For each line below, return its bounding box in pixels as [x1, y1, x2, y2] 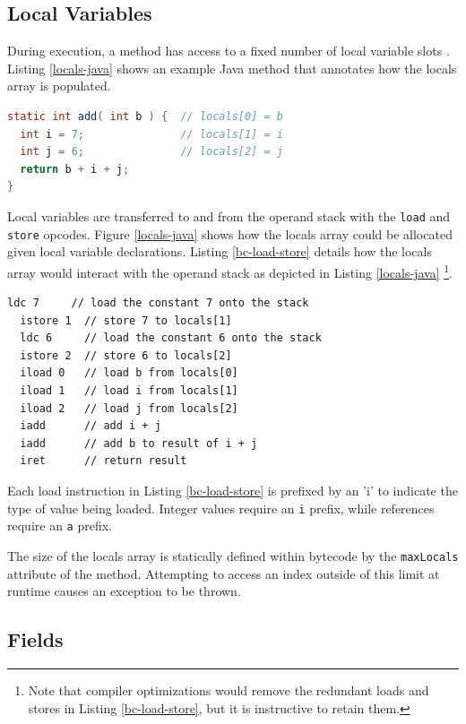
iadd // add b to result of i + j [20, 436, 258, 450]
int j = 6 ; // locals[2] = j [20, 145, 283, 159]
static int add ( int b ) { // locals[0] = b [7, 109, 283, 123]
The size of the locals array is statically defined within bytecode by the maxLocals [7, 546, 459, 565]
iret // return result [20, 454, 187, 468]
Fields [7, 625, 64, 653]
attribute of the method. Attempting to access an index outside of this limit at [7, 564, 440, 582]
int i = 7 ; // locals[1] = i [20, 127, 283, 141]
